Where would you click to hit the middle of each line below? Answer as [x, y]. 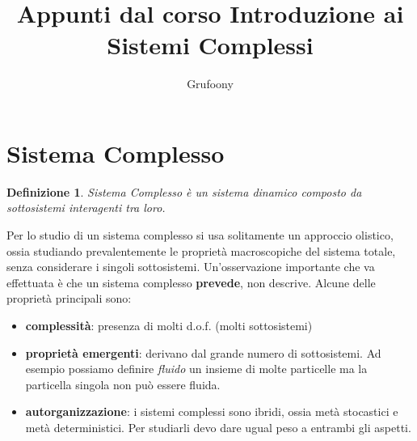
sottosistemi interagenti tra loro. [86, 208]
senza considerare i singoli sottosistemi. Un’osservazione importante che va [191, 267]
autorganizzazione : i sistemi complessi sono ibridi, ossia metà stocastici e [212, 411]
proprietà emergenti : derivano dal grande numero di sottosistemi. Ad [203, 352]
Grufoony [210, 84]
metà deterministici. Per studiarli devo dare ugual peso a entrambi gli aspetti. [218, 427]
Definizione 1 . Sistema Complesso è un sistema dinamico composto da [184, 191]
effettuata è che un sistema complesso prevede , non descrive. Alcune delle [191, 282]
